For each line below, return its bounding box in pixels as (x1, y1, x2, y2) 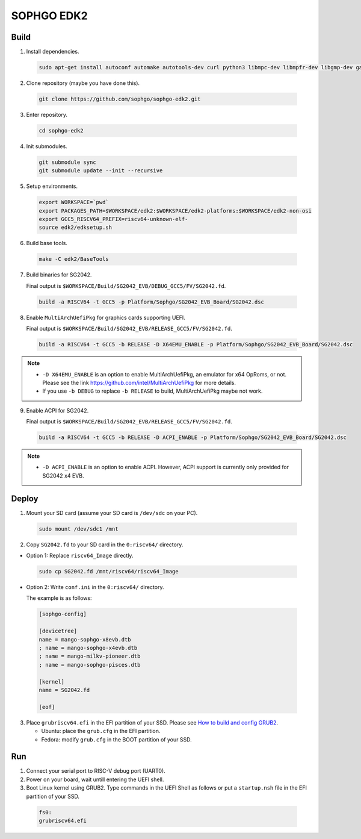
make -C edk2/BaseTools (39, 256, 110, 263)
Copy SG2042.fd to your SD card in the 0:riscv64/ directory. (26, 541, 184, 548)
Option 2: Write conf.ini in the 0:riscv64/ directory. (26, 584, 164, 591)
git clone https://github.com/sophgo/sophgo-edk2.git (39, 96, 201, 102)
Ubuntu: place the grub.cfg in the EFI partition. (41, 728, 161, 735)
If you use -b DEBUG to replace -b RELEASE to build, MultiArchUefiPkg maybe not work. (42, 387, 263, 395)
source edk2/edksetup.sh (39, 224, 113, 231)
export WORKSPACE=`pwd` (39, 199, 110, 206)
